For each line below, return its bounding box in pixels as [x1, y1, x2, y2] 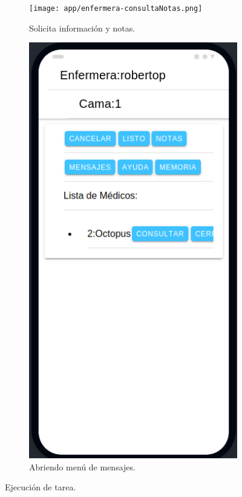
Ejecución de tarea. [5, 481, 76, 493]
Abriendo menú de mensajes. [29, 460, 136, 473]
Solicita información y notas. [29, 21, 136, 34]
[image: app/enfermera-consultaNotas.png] [29, 4, 203, 13]
